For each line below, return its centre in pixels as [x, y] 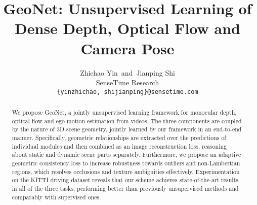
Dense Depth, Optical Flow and [127, 28]
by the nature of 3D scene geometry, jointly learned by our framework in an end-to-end [127, 129]
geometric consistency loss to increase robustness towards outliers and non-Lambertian [126, 163]
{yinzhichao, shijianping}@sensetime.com [127, 92]
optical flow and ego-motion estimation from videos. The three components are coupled [127, 121]
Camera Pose [127, 48]
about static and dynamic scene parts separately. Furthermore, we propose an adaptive [126, 155]
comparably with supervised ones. [56, 197]
